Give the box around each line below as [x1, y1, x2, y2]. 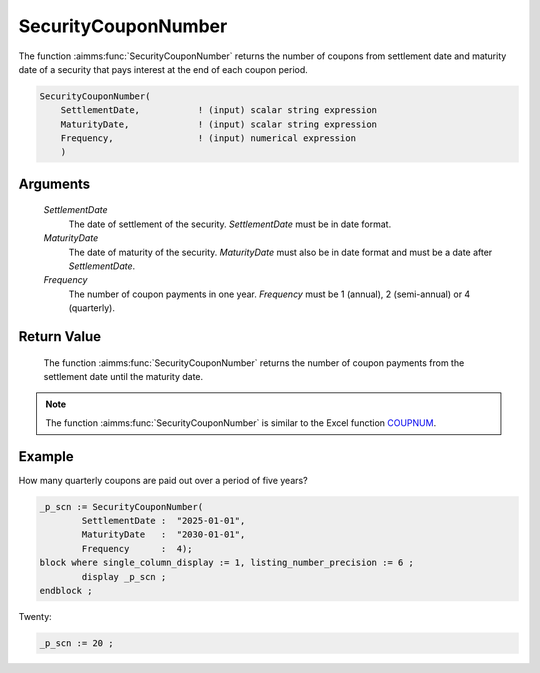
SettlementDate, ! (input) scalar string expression [60, 105, 378, 116]
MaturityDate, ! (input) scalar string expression [60, 118, 378, 130]
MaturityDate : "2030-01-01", [81, 529, 246, 540]
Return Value [18, 328, 102, 345]
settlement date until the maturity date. [43, 371, 204, 383]
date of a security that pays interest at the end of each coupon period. [18, 63, 309, 75]
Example [18, 448, 74, 465]
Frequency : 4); [81, 543, 194, 554]
